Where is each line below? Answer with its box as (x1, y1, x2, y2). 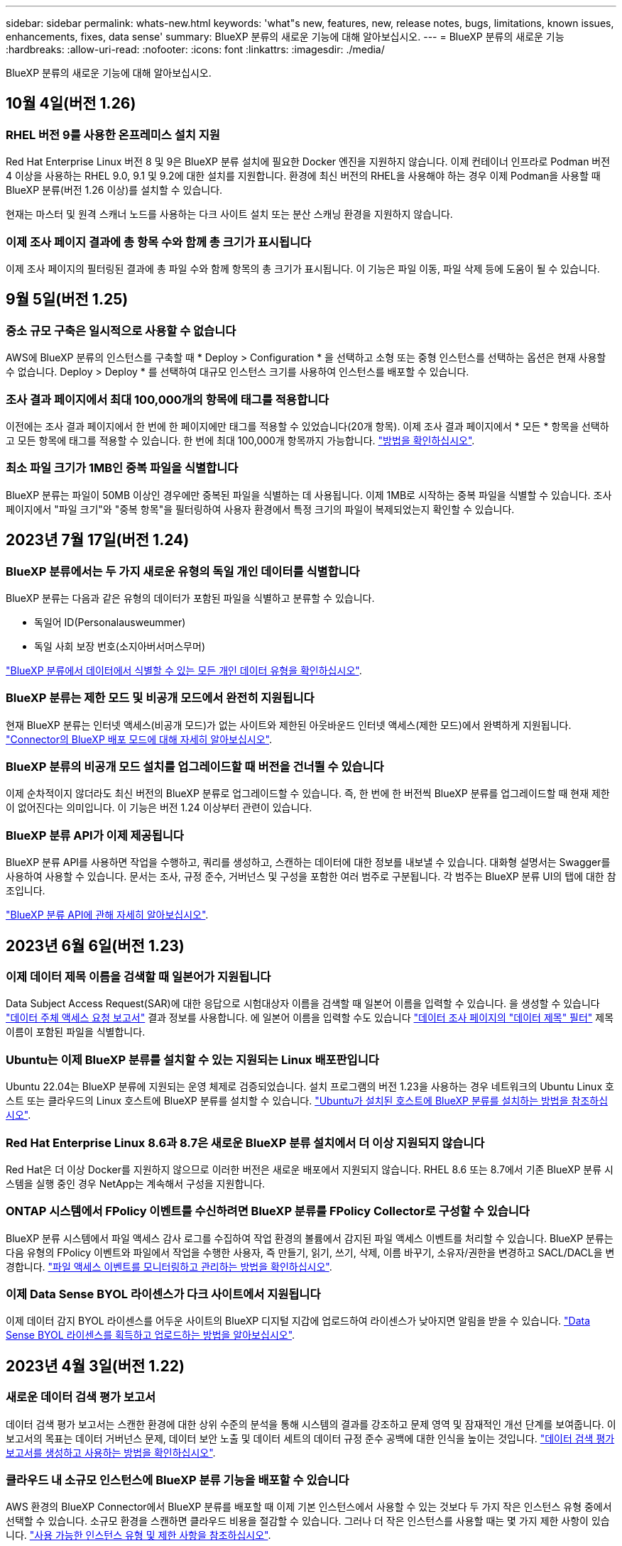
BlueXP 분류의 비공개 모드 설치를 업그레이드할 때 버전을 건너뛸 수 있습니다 (6, 760, 384, 774)
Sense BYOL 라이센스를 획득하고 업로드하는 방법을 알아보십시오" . (6, 1329, 295, 1342)
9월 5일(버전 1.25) (6, 290, 129, 309)
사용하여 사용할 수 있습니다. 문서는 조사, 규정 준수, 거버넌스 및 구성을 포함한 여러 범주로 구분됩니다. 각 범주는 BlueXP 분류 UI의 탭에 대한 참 (6, 870, 616, 883)
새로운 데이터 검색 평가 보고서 (6, 1390, 156, 1405)
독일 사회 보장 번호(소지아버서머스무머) (34, 640, 205, 652)
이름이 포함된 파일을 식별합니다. (6, 1026, 146, 1038)
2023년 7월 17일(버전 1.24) (6, 531, 190, 549)
